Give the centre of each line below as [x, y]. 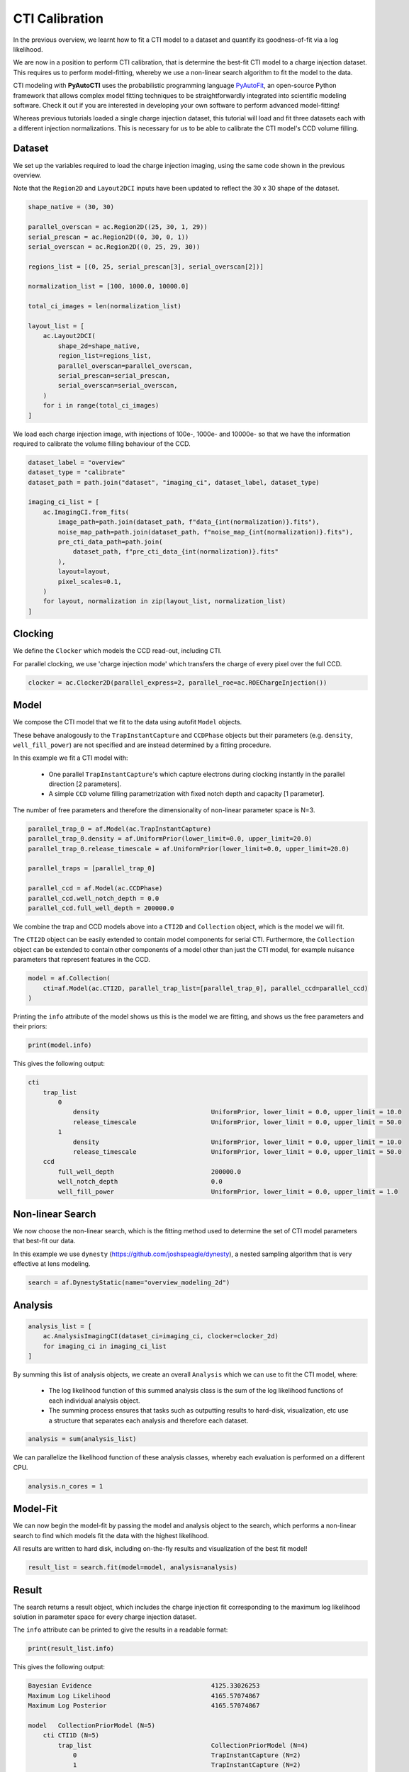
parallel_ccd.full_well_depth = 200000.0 [101, 908]
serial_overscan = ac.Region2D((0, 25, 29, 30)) [114, 247]
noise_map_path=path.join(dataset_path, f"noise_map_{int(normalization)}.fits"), [206, 532]
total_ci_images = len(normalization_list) [105, 306]
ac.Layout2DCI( [69, 336]
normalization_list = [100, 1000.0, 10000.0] [108, 286]
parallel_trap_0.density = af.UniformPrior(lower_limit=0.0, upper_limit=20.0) [170, 839]
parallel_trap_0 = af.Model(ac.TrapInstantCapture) [120, 829]
